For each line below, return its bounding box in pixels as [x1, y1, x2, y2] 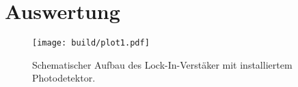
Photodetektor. [32, 71, 96, 85]
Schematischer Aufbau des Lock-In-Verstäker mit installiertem [32, 57, 293, 71]
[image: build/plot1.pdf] [32, 38, 150, 48]
